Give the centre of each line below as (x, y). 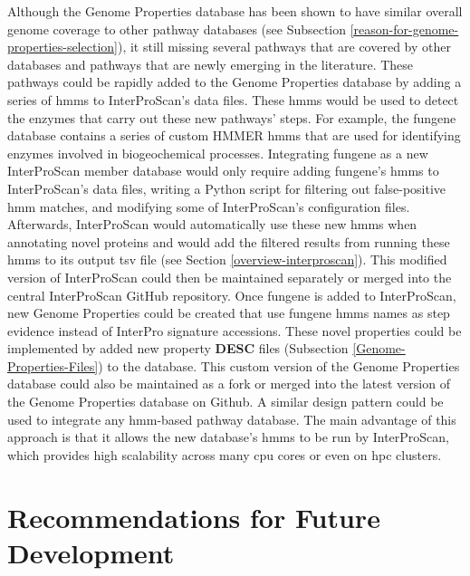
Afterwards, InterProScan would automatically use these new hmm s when (212, 224)
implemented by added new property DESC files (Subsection (178, 348)
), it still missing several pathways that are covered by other (284, 47)
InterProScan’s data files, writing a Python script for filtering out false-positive (227, 188)
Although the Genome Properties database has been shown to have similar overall (235, 11)
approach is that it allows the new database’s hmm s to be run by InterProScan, (229, 437)
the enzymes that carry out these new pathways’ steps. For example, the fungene (232, 117)
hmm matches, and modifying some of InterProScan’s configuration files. (209, 206)
